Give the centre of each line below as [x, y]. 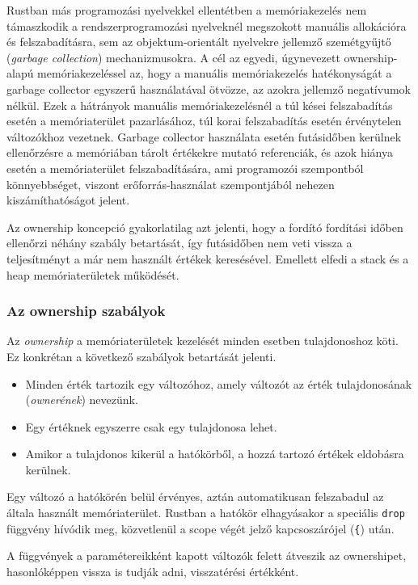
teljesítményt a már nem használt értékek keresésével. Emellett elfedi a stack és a [208, 258]
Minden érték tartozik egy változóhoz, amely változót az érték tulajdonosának [219, 383]
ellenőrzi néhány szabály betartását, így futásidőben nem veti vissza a [179, 243]
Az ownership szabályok [86, 311]
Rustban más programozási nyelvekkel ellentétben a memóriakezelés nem [187, 10]
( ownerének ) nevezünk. [82, 400]
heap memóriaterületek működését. [93, 274]
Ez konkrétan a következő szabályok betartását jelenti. [141, 356]
